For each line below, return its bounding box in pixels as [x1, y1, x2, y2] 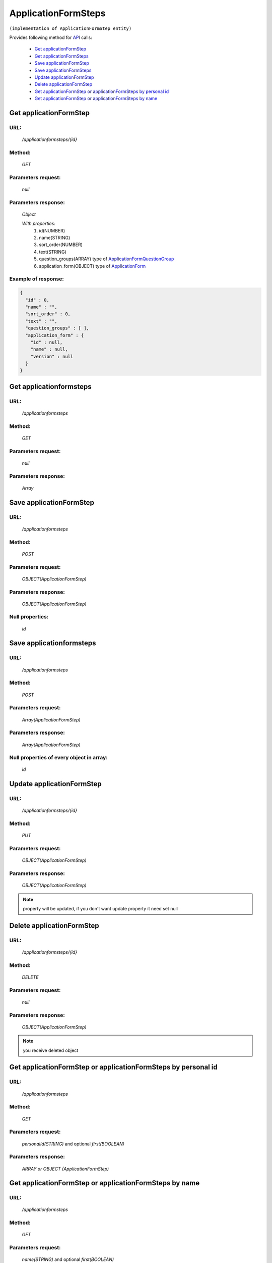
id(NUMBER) [39, 227, 65, 233]
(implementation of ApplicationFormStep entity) [9, 25, 132, 31]
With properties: [22, 220, 55, 227]
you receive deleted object [23, 1047, 79, 1053]
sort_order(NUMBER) [39, 241, 83, 248]
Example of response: [9, 275, 64, 282]
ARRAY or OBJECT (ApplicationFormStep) [22, 1165, 109, 1172]
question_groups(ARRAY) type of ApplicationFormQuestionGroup [39, 256, 174, 262]
